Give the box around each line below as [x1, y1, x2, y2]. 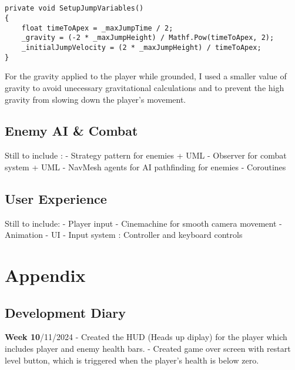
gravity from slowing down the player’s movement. [5, 93, 186, 105]
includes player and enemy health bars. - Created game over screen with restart [5, 342, 291, 355]
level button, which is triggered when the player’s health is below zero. [5, 354, 259, 366]
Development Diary [5, 303, 126, 321]
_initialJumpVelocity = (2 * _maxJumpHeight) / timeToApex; [21, 43, 262, 52]
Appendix [5, 263, 86, 287]
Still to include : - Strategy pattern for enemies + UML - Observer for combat [5, 149, 287, 162]
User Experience [5, 189, 107, 207]
